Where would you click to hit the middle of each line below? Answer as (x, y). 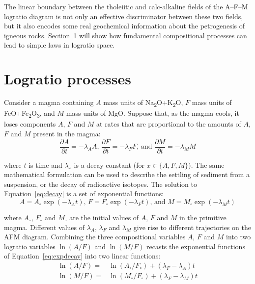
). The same (206, 165)
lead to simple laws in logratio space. (59, 45)
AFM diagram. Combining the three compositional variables (95, 237)
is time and (45, 165)
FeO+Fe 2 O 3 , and (29, 114)
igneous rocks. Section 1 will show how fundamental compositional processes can (126, 35)
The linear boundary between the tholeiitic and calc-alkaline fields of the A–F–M (126, 6)
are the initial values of (104, 217)
